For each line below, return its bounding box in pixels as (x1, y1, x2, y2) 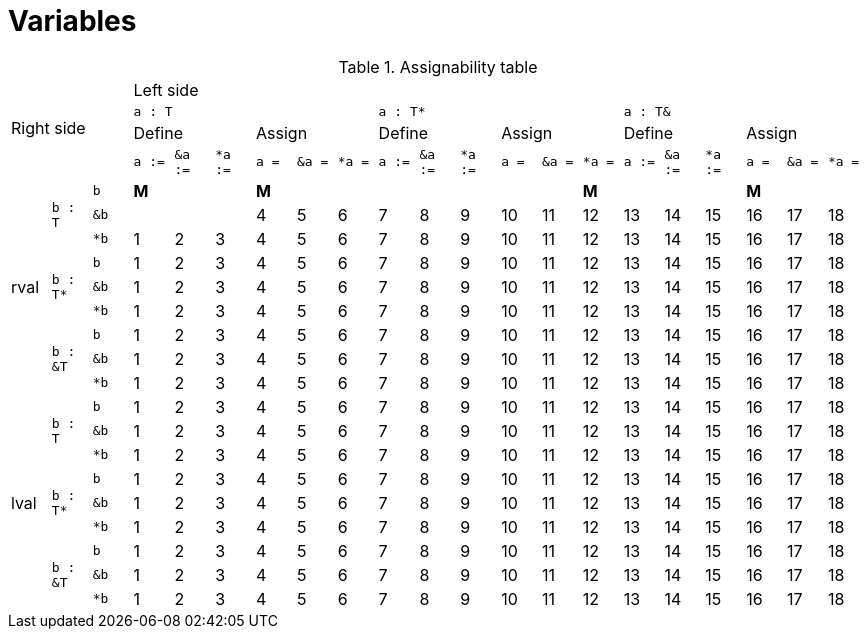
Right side (11, 118, 86, 139)
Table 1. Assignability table (338, 56, 538, 77)
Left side (133, 79, 199, 100)
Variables (8, 4, 137, 38)
